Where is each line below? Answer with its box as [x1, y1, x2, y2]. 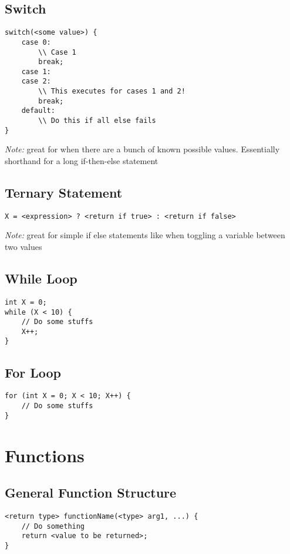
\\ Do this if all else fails [38, 116, 156, 125]
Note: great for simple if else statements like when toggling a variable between [5, 229, 285, 241]
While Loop [5, 269, 77, 288]
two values [5, 241, 42, 253]
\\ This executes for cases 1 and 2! [38, 87, 186, 96]
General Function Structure [5, 483, 177, 502]
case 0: [21, 38, 51, 46]
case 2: [21, 77, 51, 86]
